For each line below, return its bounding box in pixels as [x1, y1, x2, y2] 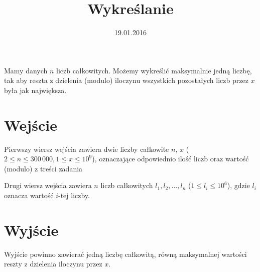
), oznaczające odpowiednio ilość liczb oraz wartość [92, 153, 249, 164]
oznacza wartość [4, 190, 54, 200]
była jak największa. [4, 84, 67, 95]
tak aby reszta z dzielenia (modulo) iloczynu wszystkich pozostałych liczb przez [4, 75, 248, 85]
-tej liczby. [58, 190, 90, 200]
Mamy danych [4, 65, 48, 75]
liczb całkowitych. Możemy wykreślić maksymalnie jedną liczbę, [56, 65, 252, 75]
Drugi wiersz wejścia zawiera [4, 180, 92, 191]
